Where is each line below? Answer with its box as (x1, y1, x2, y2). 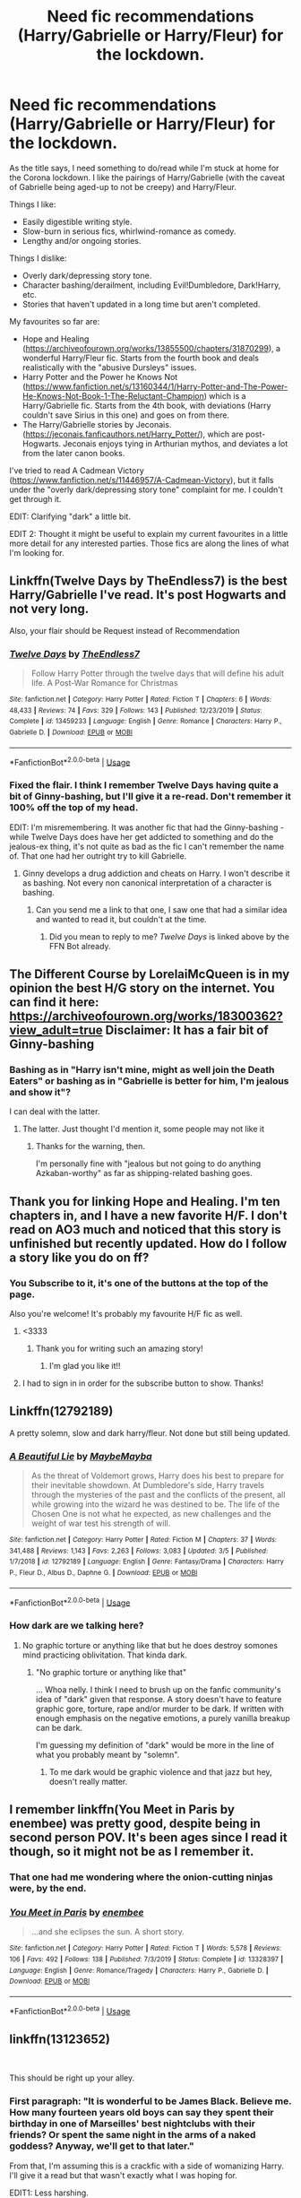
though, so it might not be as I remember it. (9, 1844, 254, 1859)
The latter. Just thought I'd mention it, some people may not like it (21, 1123, 265, 1135)
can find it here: (9, 995, 99, 1010)
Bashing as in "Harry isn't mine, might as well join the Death (9, 1063, 275, 1076)
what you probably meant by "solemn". (35, 1749, 180, 1760)
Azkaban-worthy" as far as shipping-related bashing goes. (35, 1168, 253, 1179)
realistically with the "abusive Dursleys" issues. (21, 361, 197, 373)
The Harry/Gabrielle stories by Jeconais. (21, 419, 172, 429)
